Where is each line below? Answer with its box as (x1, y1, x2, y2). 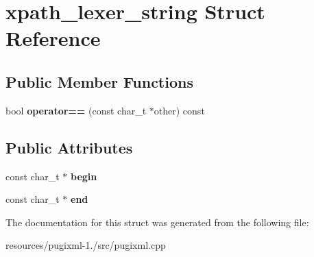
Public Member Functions (5, 71, 193, 92)
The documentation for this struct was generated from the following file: (5, 215, 309, 229)
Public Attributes (5, 136, 133, 158)
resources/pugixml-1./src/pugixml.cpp (5, 238, 166, 252)
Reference (5, 24, 101, 52)
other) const (154, 103, 205, 117)
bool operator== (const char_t (5, 103, 147, 117)
